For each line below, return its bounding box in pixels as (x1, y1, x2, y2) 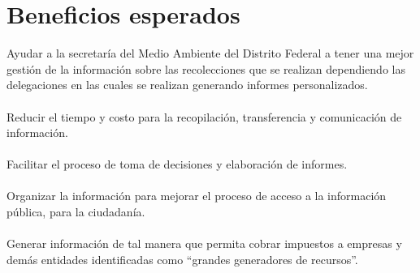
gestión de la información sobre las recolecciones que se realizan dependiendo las (6, 60, 405, 77)
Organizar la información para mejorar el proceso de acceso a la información (6, 187, 387, 204)
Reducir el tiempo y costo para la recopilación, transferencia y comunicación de (6, 108, 402, 125)
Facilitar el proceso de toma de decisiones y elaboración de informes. (6, 156, 348, 173)
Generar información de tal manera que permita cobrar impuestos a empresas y (6, 235, 402, 252)
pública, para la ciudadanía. (6, 203, 145, 220)
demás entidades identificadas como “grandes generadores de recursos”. (6, 250, 358, 267)
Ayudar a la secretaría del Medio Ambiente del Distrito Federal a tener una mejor (6, 45, 414, 62)
